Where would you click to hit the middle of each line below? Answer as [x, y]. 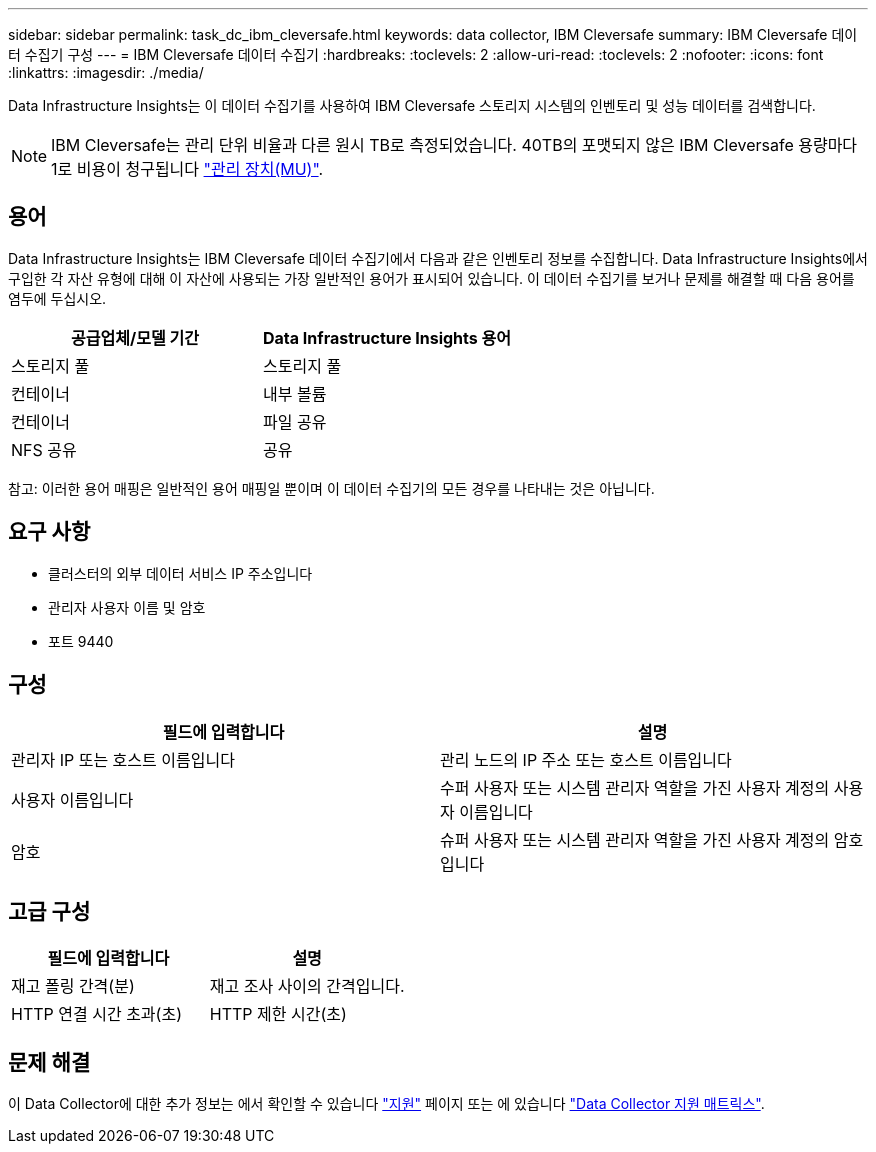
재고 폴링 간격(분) [73, 986]
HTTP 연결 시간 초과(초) [96, 1014]
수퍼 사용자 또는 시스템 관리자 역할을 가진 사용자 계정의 [635, 787]
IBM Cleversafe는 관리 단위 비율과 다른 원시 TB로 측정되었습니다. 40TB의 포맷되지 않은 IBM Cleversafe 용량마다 [454, 145]
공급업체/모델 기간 [135, 337]
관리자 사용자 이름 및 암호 [127, 607]
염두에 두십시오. [57, 298]
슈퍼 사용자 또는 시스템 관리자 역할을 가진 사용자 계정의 [635, 839]
